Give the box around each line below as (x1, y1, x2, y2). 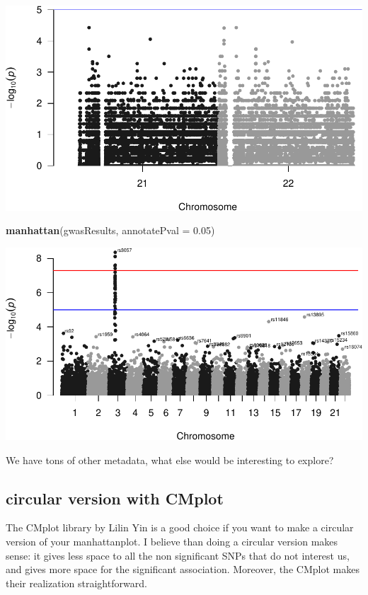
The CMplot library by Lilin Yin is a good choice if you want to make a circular (6, 520, 354, 535)
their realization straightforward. (6, 575, 147, 590)
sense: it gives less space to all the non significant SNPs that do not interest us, (6, 548, 350, 562)
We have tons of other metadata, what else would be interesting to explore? (6, 452, 334, 467)
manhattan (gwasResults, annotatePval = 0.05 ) (6, 223, 215, 238)
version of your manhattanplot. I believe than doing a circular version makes (6, 533, 338, 548)
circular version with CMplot (6, 487, 224, 509)
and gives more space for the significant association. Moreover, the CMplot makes (6, 562, 360, 577)
